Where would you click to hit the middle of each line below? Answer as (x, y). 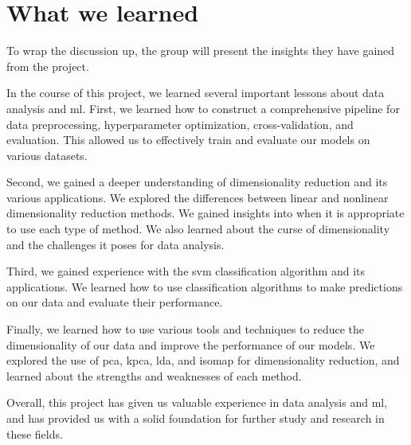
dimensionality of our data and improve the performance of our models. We (191, 344)
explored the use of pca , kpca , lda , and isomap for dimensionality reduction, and (203, 360)
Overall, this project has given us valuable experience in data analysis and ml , (197, 402)
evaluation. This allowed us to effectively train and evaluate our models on (188, 140)
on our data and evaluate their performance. (115, 302)
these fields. (35, 433)
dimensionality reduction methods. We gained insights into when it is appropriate (205, 213)
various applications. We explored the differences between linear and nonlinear (198, 197)
